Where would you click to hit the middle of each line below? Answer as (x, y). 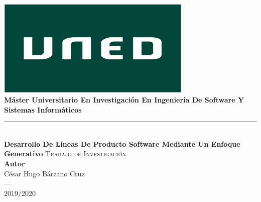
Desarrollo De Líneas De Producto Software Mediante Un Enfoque (122, 143)
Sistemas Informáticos (43, 109)
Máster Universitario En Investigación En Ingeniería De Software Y (124, 99)
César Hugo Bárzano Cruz (44, 173)
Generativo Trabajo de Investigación (65, 154)
